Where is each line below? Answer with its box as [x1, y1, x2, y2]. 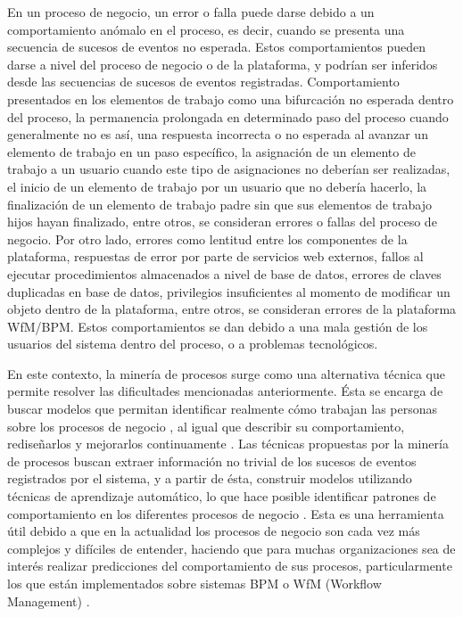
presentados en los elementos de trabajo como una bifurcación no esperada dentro [7, 89, 454, 108]
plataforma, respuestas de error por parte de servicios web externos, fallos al [7, 247, 424, 266]
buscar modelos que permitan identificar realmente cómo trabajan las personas [7, 399, 438, 418]
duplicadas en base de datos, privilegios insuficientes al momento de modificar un [7, 282, 451, 300]
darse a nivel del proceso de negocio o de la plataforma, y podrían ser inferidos [7, 54, 438, 73]
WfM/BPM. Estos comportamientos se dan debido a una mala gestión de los [7, 317, 428, 335]
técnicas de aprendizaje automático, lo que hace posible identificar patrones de [7, 487, 436, 506]
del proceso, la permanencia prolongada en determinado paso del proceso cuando [7, 107, 449, 126]
